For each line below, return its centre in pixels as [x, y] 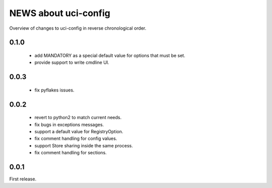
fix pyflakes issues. [54, 90]
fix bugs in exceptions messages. [69, 124]
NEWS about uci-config [60, 13]
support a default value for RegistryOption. [79, 131]
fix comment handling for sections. [71, 153]
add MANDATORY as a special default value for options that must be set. [110, 55]
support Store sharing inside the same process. [84, 145]
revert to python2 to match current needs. [78, 118]
